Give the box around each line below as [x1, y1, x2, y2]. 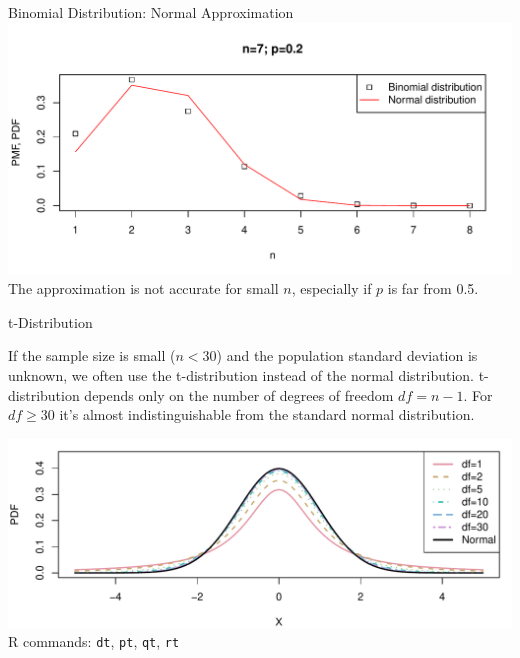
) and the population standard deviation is [216, 345, 478, 366]
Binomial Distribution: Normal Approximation [8, 2, 294, 22]
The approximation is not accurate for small [8, 278, 279, 299]
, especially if [291, 278, 372, 299]
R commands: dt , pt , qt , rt [8, 631, 180, 652]
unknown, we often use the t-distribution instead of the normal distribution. [8, 364, 474, 385]
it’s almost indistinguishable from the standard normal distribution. [59, 404, 475, 425]
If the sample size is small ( [8, 345, 176, 366]
